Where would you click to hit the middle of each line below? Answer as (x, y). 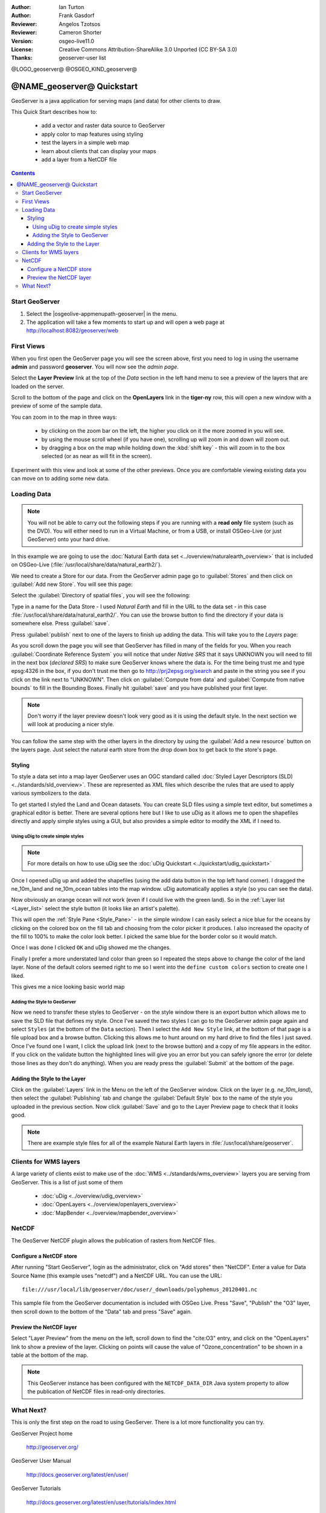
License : (22, 49)
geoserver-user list (82, 58)
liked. (18, 976)
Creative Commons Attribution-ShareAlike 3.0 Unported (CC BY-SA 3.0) (148, 49)
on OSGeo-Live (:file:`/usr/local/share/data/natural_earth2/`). (87, 565)
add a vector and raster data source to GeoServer (103, 126)
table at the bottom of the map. (50, 1355)
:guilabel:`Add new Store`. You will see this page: (72, 584)
